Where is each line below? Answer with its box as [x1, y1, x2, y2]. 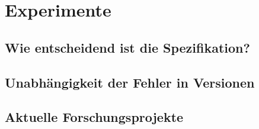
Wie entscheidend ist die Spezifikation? [5, 38, 250, 56]
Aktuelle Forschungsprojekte [5, 108, 184, 126]
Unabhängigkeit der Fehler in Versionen [5, 73, 255, 91]
